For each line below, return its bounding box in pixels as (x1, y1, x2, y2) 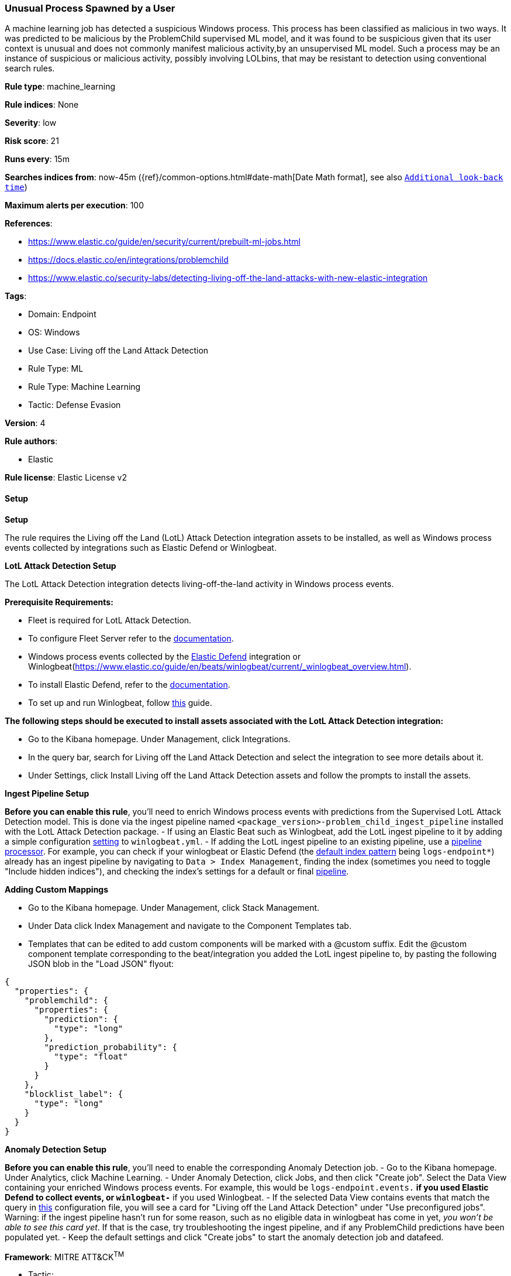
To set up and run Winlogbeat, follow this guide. (28, 697, 212, 708)
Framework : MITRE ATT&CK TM (5, 1250, 125, 1262)
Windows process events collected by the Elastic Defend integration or (28, 651, 301, 661)
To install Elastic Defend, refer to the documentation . (28, 679, 230, 690)
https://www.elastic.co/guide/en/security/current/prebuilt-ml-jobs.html (28, 236, 301, 247)
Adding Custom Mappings (5, 884, 109, 894)
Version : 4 (5, 418, 46, 428)
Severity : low (5, 118, 57, 128)
